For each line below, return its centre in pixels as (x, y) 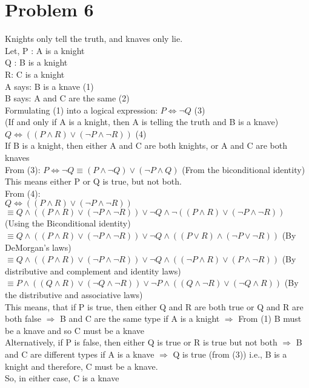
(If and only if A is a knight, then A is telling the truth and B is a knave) (142, 122)
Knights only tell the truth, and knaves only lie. (94, 39)
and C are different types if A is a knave (80, 354)
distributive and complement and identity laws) (93, 271)
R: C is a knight (35, 74)
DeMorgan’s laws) (38, 247)
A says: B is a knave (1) (49, 86)
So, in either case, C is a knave (62, 378)
